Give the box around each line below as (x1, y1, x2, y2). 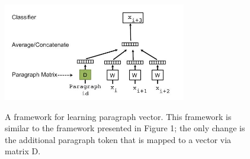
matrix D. (5, 145, 41, 157)
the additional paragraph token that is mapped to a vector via (5, 133, 232, 145)
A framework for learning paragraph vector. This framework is (5, 110, 232, 122)
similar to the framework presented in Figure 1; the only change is (5, 122, 245, 134)
